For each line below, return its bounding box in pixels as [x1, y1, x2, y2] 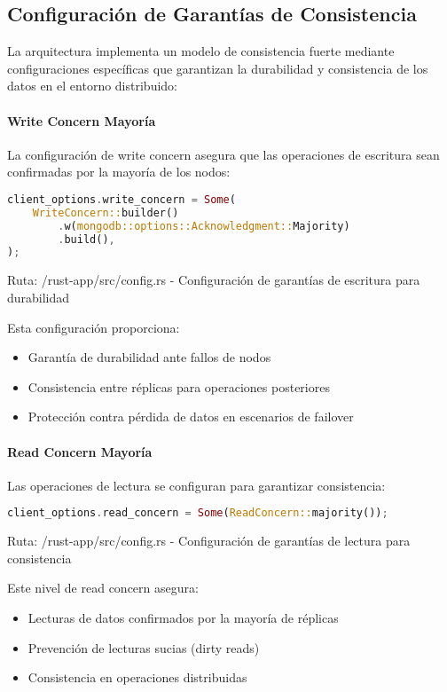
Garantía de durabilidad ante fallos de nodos [27, 348, 271, 366]
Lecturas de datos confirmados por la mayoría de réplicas [27, 608, 339, 626]
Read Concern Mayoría [7, 442, 153, 460]
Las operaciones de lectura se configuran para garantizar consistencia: [7, 476, 386, 494]
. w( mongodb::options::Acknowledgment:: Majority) [58, 219, 350, 232]
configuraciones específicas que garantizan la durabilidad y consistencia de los [7, 59, 428, 77]
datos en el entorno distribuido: [7, 76, 177, 95]
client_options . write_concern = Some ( [7, 193, 236, 206]
